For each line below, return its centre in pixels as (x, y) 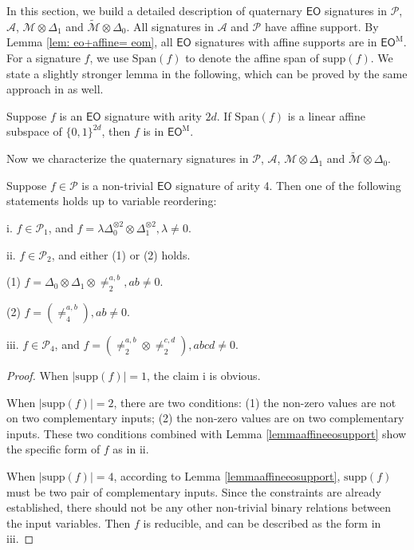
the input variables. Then (69, 522)
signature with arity (153, 115)
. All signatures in (170, 26)
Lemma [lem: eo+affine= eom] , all (90, 42)
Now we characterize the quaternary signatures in (128, 158)
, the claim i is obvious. (204, 375)
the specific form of (53, 449)
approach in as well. (55, 89)
